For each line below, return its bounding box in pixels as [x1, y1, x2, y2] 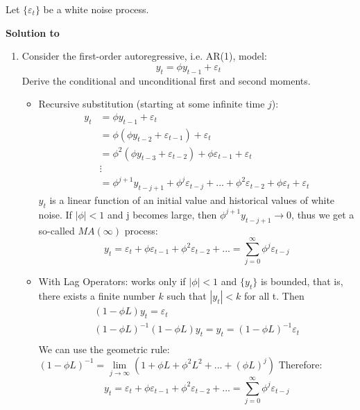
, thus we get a [291, 207, 354, 221]
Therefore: [278, 357, 323, 371]
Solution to [6, 25, 60, 40]
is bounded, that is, [260, 274, 343, 289]
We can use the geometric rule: [38, 342, 170, 357]
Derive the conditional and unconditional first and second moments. [22, 73, 311, 87]
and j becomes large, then [108, 207, 217, 221]
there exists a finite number [38, 289, 155, 303]
